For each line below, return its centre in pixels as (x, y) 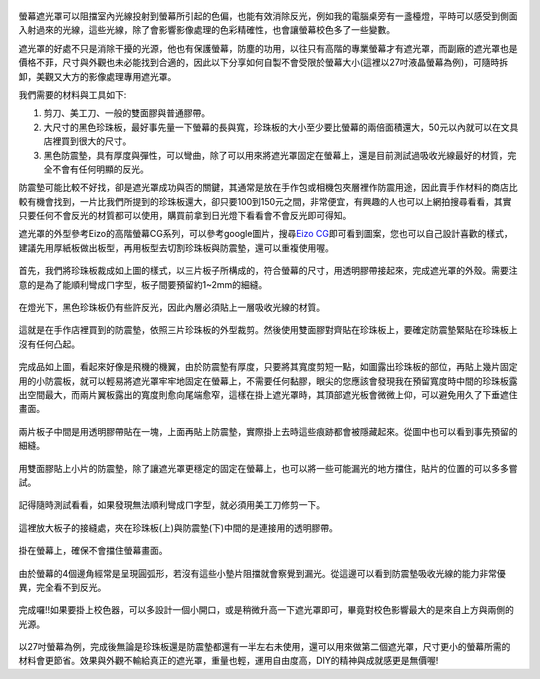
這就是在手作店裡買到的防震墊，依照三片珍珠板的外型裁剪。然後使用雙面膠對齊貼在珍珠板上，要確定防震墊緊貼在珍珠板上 (268, 330)
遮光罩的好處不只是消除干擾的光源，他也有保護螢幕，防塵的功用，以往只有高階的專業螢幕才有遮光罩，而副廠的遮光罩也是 (268, 48)
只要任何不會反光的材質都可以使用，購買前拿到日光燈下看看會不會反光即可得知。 (185, 216)
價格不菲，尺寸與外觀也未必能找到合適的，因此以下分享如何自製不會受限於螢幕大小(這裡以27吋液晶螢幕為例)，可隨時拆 (263, 62)
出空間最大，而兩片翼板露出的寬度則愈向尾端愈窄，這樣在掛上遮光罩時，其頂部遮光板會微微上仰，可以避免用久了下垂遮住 (268, 394)
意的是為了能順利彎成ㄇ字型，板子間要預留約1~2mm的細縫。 (143, 284)
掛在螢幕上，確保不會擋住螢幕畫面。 (93, 551)
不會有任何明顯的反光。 (100, 169)
